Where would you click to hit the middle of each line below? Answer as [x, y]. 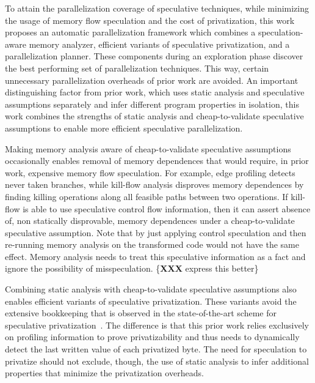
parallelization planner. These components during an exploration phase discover [154, 56]
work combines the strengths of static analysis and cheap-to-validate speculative [154, 116]
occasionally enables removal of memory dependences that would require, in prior [157, 161]
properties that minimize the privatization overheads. [104, 373]
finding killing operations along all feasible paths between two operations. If [147, 196]
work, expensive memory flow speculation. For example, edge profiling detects [150, 172]
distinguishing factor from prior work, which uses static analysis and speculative [155, 92]
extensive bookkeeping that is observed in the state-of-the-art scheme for [141, 313]
